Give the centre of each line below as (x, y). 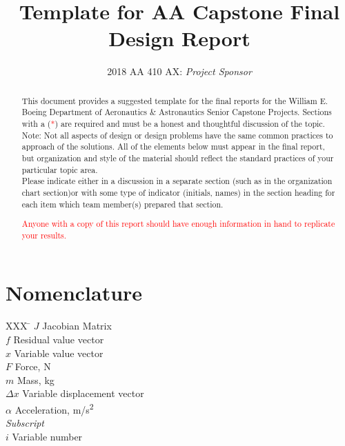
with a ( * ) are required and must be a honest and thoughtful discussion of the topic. (173, 124)
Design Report (179, 38)
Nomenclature (74, 293)
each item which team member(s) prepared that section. (122, 204)
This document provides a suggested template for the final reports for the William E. (175, 100)
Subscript (25, 423)
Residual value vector (59, 339)
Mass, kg (36, 379)
